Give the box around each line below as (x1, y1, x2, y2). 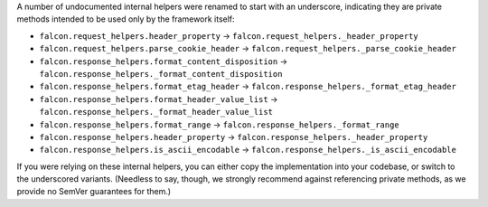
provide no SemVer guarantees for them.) (16, 186, 172, 197)
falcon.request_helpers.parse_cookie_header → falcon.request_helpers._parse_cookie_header (39, 43, 456, 54)
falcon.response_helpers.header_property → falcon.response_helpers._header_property (39, 131, 428, 142)
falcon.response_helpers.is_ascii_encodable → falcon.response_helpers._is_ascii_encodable (39, 145, 456, 155)
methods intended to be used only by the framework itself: (16, 14, 235, 24)
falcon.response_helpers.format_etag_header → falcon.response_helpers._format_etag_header (39, 81, 456, 92)
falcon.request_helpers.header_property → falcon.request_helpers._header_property (39, 30, 419, 41)
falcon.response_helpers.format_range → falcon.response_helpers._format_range (39, 118, 399, 130)
